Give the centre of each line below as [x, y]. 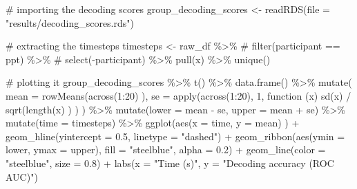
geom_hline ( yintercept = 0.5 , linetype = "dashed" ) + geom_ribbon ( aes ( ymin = [175, 136]
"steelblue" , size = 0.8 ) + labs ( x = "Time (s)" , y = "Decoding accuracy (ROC [170, 163]
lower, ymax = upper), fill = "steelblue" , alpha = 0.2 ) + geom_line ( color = [166, 149]
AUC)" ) [22, 176]
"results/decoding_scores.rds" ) [70, 22]
